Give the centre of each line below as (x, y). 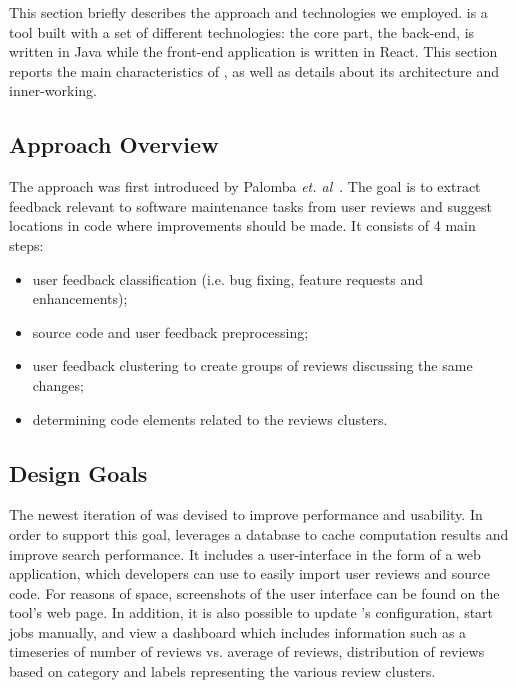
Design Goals (78, 472)
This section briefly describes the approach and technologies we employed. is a (248, 12)
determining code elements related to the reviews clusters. (210, 418)
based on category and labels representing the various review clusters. (222, 671)
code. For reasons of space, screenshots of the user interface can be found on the (254, 592)
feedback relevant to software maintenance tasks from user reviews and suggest (250, 205)
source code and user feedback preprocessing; (170, 331)
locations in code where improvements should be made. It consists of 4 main (242, 225)
